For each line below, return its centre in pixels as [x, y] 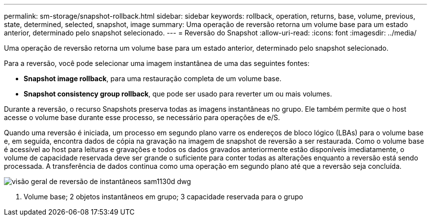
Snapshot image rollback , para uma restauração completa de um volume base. [153, 79]
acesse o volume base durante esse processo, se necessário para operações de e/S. [142, 117]
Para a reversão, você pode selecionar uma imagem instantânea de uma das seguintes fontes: [157, 63]
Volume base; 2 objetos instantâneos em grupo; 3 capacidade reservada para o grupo [163, 197]
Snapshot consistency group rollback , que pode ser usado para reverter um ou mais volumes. [178, 94]
